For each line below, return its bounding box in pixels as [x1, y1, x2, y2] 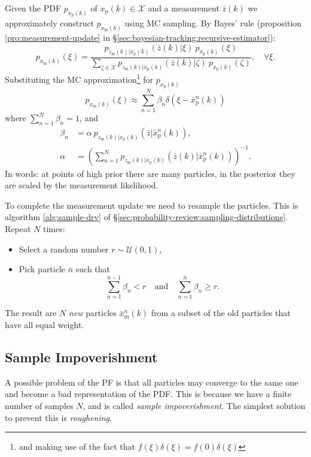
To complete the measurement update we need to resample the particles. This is [5, 199, 298, 211]
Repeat [5, 223, 31, 235]
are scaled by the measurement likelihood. [5, 179, 158, 191]
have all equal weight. [5, 318, 84, 331]
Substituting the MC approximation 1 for [5, 71, 153, 85]
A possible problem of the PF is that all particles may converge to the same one [5, 375, 298, 388]
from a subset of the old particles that [151, 306, 291, 319]
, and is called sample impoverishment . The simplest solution [83, 399, 306, 412]
